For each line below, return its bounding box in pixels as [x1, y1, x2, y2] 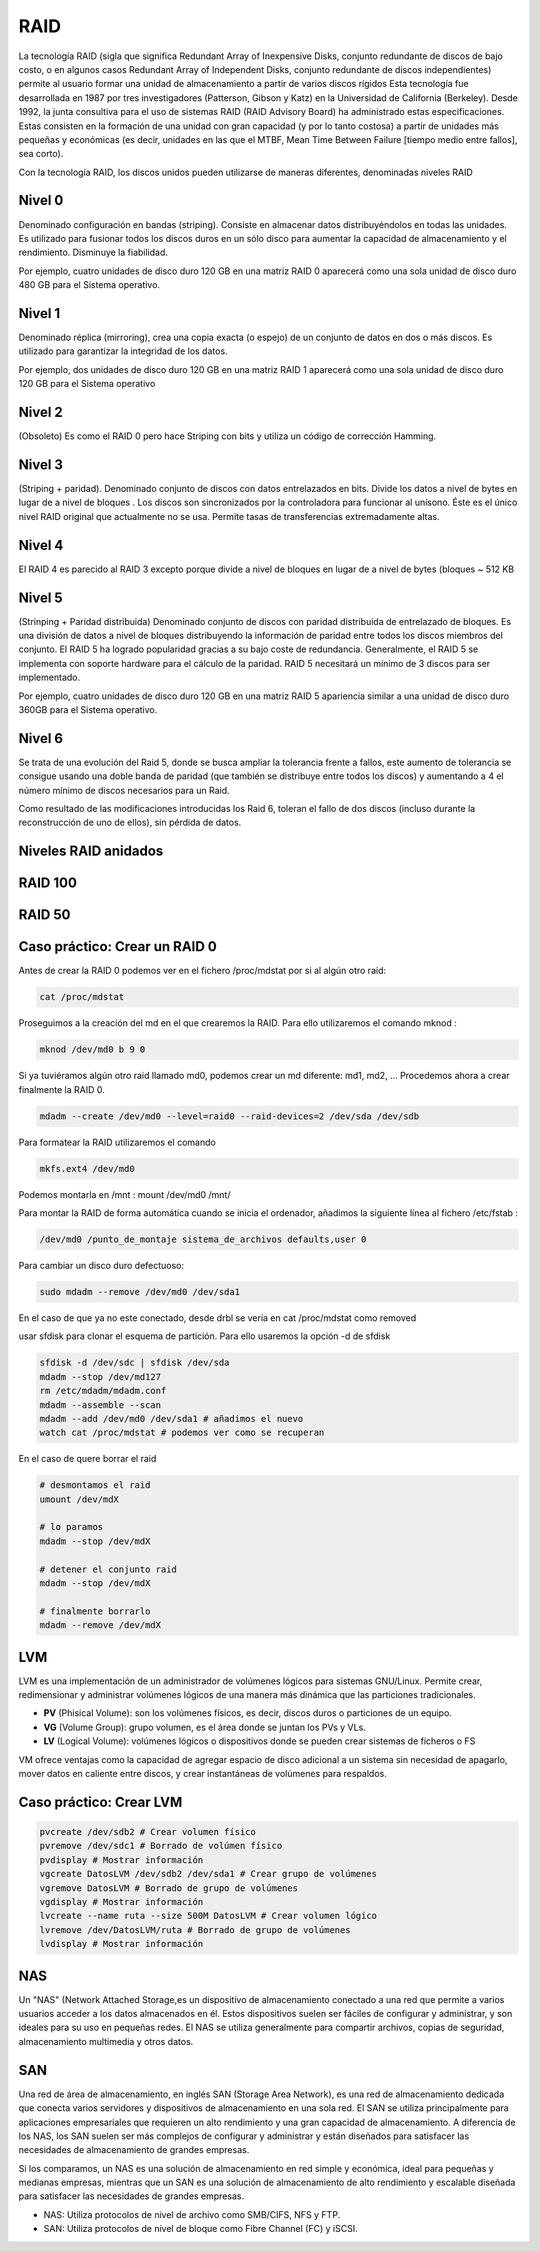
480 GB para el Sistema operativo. [18, 279, 160, 291]
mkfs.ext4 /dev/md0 [39, 1163, 135, 1174]
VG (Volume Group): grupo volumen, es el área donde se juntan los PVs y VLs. [43, 1721, 367, 1733]
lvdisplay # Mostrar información [39, 1938, 204, 1950]
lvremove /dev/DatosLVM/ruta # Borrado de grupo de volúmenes [39, 1924, 351, 1935]
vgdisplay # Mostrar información [39, 1896, 204, 1907]
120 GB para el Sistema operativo [18, 378, 156, 390]
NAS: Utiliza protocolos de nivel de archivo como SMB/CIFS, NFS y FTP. [43, 2208, 341, 2220]
